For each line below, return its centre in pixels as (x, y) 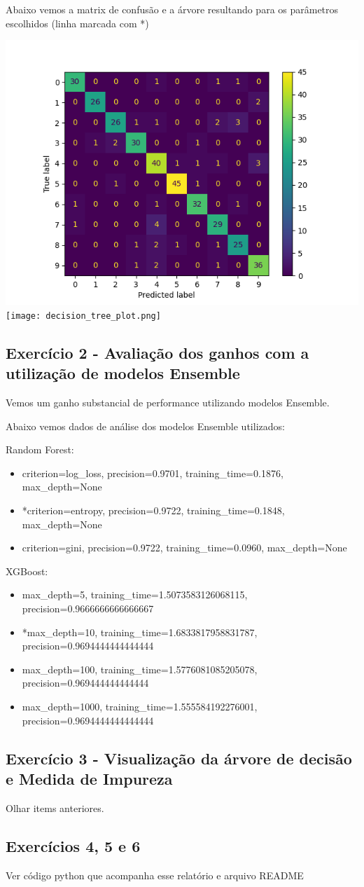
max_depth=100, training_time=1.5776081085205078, (140, 669)
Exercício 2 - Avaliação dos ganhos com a (157, 352)
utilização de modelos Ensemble (123, 373)
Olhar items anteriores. (55, 807)
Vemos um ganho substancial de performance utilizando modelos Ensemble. (168, 403)
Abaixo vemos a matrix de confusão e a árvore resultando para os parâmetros (172, 9)
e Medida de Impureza (89, 778)
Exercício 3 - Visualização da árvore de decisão (179, 758)
